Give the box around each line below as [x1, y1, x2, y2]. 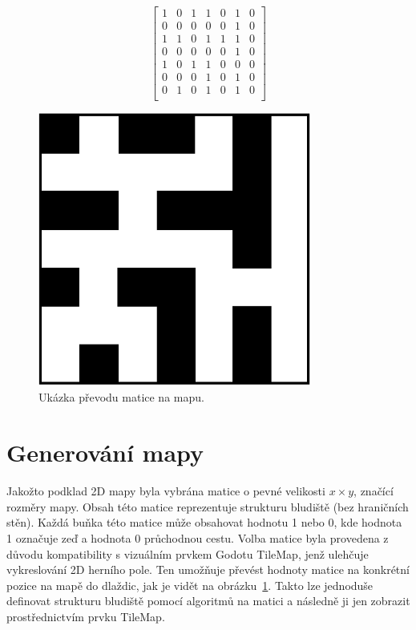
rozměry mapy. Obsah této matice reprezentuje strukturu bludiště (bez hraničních [6, 498, 409, 515]
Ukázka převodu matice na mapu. [38, 389, 204, 406]
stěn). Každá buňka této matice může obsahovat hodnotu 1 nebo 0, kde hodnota [6, 514, 402, 531]
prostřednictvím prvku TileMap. [6, 608, 165, 624]
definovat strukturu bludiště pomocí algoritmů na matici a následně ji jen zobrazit [6, 592, 410, 609]
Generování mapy [6, 436, 204, 469]
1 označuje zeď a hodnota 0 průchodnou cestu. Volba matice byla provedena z [6, 529, 389, 546]
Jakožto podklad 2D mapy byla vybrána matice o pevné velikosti [6, 483, 325, 499]
